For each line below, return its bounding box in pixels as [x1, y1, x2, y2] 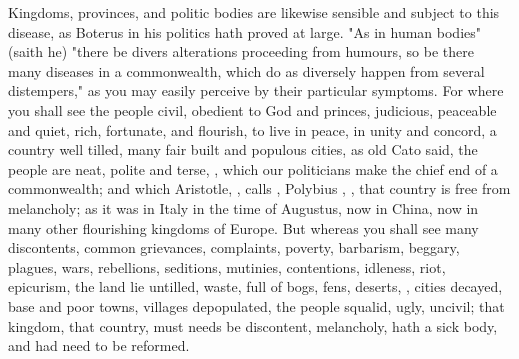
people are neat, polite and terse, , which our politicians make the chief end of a [8, 158, 498, 179]
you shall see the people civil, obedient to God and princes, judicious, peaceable [8, 99, 497, 120]
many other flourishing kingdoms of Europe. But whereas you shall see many [8, 217, 479, 238]
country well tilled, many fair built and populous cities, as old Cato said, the [8, 139, 478, 160]
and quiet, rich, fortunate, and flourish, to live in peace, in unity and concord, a [8, 119, 497, 140]
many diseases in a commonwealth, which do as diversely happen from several [8, 60, 485, 81]
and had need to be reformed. [8, 335, 190, 356]
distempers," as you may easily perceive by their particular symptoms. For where [8, 80, 504, 101]
